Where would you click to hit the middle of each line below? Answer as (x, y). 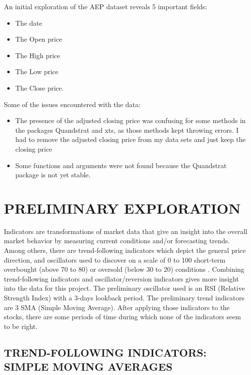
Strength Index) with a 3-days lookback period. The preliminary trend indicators (124, 297)
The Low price (37, 71)
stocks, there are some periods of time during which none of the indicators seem (123, 317)
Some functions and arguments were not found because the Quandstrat (121, 165)
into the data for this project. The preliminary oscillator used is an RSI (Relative (125, 288)
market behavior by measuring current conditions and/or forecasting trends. (117, 241)
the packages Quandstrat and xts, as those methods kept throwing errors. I (127, 130)
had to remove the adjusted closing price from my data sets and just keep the (130, 139)
